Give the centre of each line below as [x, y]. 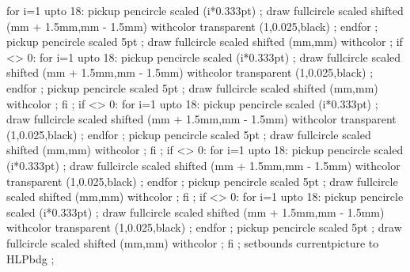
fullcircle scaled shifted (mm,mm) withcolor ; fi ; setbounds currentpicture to [193, 242]
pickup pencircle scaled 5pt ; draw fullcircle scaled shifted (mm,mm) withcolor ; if [205, 42]
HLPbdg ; [30, 258]
